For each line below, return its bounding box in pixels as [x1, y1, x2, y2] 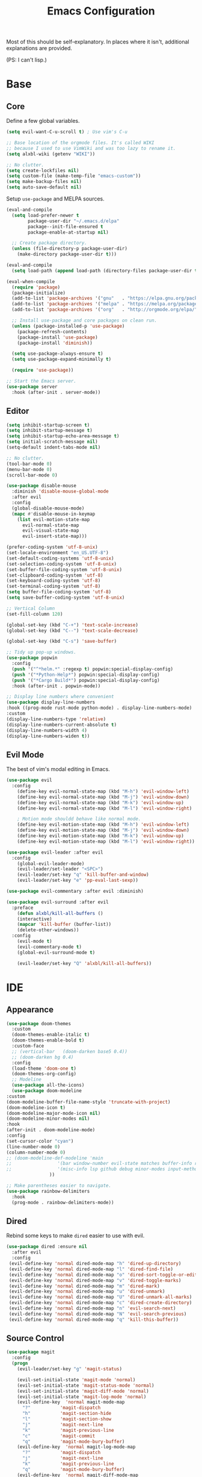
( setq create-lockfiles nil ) [6, 167, 79, 173]
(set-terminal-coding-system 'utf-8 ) [6, 583, 101, 590]
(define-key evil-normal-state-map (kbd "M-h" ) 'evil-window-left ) [17, 788, 189, 795]
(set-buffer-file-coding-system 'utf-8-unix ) [6, 566, 122, 573]
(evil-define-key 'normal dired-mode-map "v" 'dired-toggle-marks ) [8, 1277, 182, 1284]
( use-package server [6, 384, 58, 390]
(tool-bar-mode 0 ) [6, 461, 52, 467]
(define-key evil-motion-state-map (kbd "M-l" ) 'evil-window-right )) [17, 838, 195, 845]
